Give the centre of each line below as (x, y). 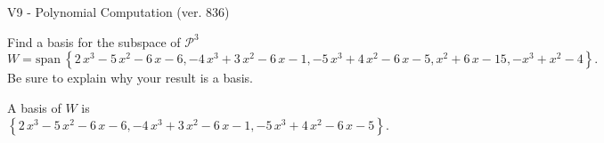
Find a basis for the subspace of (94, 41)
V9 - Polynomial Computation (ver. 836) (118, 12)
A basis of (34, 107)
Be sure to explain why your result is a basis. (131, 78)
